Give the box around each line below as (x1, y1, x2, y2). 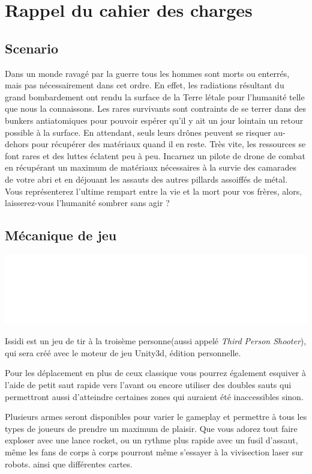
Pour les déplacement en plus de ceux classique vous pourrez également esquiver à (5, 366, 307, 379)
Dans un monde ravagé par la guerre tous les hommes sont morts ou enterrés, (5, 67, 290, 79)
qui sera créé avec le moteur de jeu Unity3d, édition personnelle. (5, 346, 241, 359)
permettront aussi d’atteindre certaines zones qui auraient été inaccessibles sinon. (5, 390, 304, 403)
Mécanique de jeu (5, 226, 117, 245)
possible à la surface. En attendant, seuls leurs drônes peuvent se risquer (5, 126, 271, 138)
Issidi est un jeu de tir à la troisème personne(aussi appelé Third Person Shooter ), (5, 335, 307, 347)
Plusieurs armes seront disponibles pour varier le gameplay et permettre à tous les (5, 410, 307, 423)
